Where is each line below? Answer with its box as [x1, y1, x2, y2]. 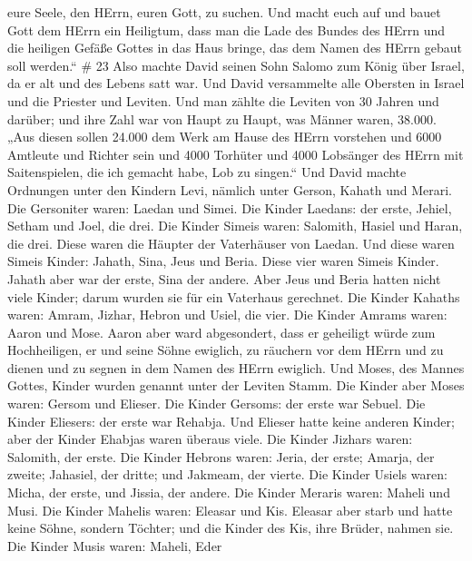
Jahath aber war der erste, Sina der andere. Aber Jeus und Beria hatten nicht [7, 269, 441, 288]
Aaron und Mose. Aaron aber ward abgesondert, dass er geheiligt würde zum [7, 322, 436, 341]
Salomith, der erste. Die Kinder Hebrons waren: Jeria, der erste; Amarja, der [7, 447, 435, 466]
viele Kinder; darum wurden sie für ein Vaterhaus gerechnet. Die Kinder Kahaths [7, 287, 460, 306]
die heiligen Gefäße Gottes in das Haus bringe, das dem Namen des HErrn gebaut [7, 38, 462, 57]
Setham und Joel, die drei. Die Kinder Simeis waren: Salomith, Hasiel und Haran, [7, 216, 463, 235]
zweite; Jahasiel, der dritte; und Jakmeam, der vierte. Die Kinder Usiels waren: [7, 465, 447, 484]
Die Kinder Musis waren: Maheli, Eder [7, 536, 222, 555]
